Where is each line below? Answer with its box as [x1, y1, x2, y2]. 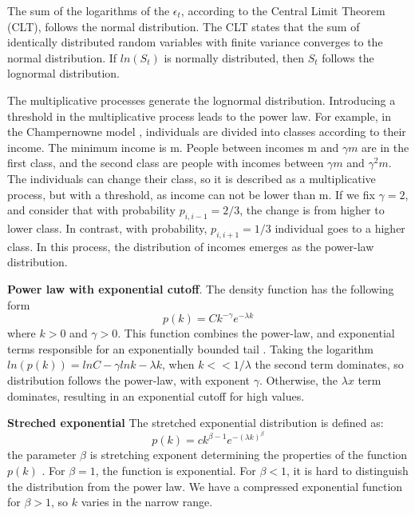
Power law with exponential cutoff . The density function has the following [7, 280, 394, 297]
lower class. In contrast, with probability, [7, 219, 207, 236]
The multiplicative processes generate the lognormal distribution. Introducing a [7, 91, 396, 108]
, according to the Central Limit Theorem [180, 2, 385, 18]
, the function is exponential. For [95, 461, 256, 478]
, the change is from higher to [239, 202, 385, 218]
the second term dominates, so [255, 356, 404, 373]
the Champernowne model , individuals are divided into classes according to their [7, 123, 406, 140]
